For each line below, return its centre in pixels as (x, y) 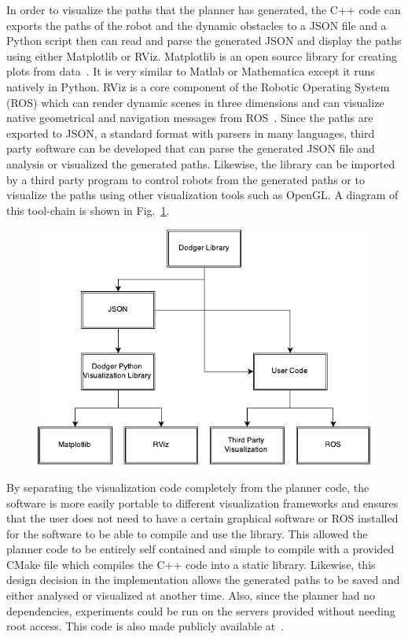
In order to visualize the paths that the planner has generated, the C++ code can (204, 9)
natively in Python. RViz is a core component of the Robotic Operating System (198, 86)
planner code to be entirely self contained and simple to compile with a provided (200, 549)
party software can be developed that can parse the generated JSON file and (191, 148)
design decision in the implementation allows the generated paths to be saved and (203, 580)
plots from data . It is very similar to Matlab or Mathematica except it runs (191, 71)
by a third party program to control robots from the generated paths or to (186, 179)
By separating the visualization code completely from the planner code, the (188, 487)
